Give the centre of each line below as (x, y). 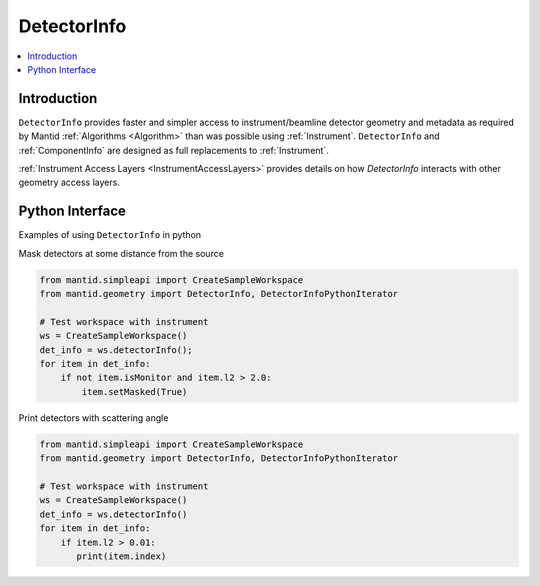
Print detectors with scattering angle (93, 417)
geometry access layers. (69, 182)
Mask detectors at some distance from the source (121, 253)
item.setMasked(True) (134, 391)
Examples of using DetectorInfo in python (110, 235)
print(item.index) (121, 556)
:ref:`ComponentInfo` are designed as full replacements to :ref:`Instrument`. (173, 150)
